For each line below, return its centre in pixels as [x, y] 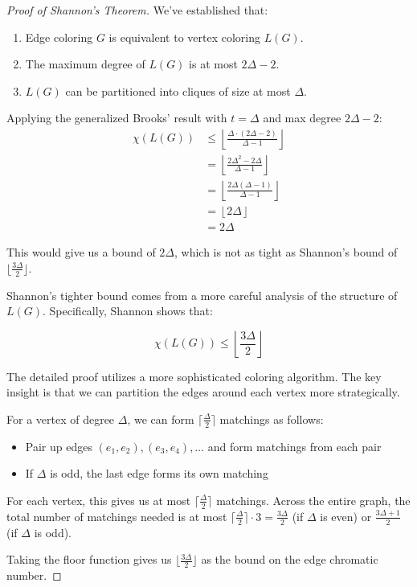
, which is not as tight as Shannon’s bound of [286, 252]
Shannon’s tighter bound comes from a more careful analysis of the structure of [202, 295]
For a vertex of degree [61, 419]
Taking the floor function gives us [89, 559]
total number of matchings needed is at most [117, 516]
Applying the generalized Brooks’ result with [117, 118]
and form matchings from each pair [294, 446]
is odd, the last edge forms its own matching [159, 473]
